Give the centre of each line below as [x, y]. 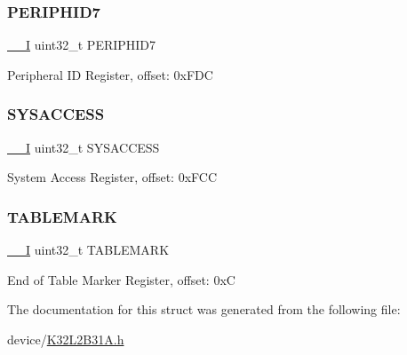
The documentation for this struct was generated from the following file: [204, 309]
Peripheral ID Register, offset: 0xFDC [110, 74]
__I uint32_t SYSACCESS [84, 147]
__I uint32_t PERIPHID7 [82, 45]
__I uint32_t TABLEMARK [88, 250]
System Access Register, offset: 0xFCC [112, 177]
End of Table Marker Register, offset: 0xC [121, 279]
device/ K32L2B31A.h [66, 339]
